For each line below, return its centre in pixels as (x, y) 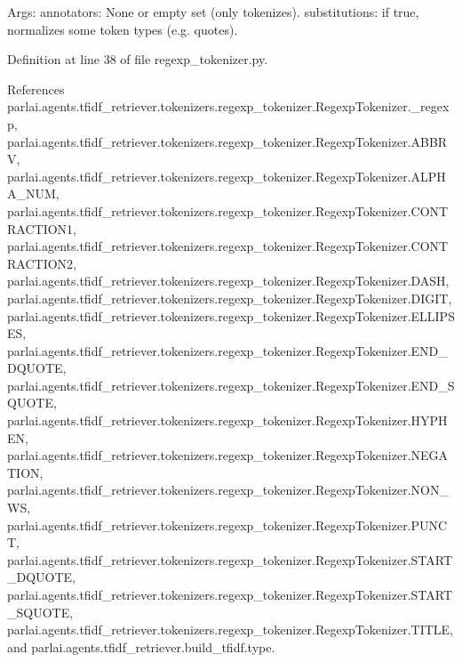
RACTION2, (42, 263)
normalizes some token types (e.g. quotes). (123, 29)
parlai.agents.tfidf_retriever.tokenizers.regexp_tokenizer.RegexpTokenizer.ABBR (227, 141)
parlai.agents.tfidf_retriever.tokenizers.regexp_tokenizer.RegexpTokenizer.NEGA (228, 455)
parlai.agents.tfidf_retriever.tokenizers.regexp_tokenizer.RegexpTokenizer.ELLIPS (231, 315)
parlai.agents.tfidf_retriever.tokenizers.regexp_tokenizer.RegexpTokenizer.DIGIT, (230, 298)
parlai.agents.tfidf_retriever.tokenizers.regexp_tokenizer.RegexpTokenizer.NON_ (228, 490)
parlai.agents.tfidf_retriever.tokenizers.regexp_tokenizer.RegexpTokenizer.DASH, (228, 281)
